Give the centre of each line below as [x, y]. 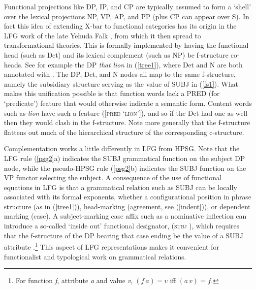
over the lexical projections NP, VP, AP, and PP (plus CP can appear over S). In [127, 16]
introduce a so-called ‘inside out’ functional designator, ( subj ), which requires [122, 226]
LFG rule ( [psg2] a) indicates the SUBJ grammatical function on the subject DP [125, 158]
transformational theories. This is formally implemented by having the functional [126, 45]
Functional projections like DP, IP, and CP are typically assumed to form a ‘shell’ [128, 6]
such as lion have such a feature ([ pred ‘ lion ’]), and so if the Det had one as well [126, 112]
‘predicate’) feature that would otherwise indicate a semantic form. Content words [128, 103]
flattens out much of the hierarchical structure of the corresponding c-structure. [124, 132]
